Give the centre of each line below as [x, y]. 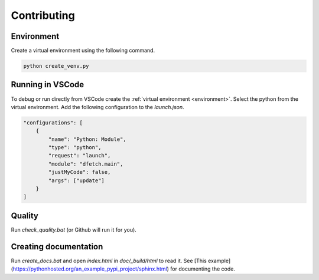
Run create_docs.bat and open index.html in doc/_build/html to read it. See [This [109, 261]
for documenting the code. [203, 269]
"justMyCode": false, [79, 172]
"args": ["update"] [76, 180]
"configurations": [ [53, 123]
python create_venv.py [56, 66]
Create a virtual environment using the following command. [83, 51]
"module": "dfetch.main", [86, 164]
